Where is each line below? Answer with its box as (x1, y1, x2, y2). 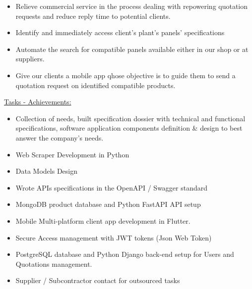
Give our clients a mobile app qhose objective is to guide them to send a (15, 70, 236, 80)
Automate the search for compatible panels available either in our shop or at (15, 44, 249, 54)
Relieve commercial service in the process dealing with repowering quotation (15, 1, 248, 11)
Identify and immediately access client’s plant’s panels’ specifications (15, 27, 225, 38)
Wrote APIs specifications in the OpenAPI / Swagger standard (15, 182, 208, 193)
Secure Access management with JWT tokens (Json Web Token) (15, 232, 212, 242)
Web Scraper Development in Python (15, 149, 129, 159)
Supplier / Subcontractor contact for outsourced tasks (15, 275, 180, 286)
